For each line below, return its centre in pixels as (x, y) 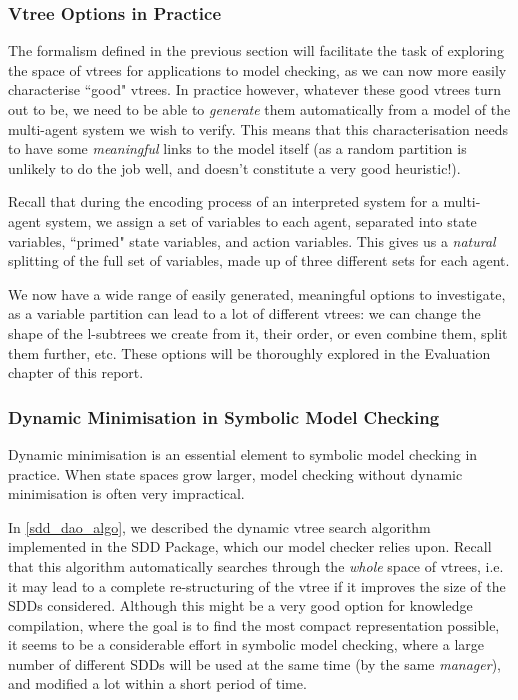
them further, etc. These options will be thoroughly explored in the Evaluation (249, 352)
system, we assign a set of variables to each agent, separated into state (261, 220)
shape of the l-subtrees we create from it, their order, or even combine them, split (258, 332)
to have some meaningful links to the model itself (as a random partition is (237, 148)
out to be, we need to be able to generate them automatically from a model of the (259, 109)
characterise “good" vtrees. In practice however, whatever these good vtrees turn (255, 89)
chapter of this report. (76, 372)
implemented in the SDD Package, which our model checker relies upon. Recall (250, 546)
